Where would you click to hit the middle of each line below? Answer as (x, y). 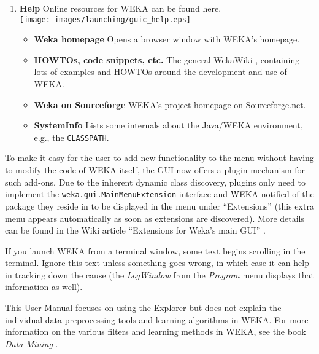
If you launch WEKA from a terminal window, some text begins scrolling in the (155, 250)
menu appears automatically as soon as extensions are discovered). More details (155, 218)
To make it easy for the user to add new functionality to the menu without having (159, 158)
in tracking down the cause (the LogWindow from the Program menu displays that (159, 274)
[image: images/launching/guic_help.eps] (105, 19)
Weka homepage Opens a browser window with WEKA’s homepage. (167, 39)
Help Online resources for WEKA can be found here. (120, 8)
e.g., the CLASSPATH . (71, 137)
